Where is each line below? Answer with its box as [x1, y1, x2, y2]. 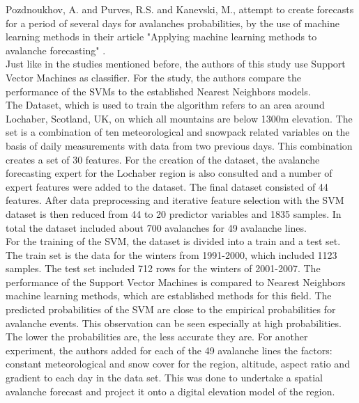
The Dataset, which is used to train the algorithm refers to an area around [6, 97, 325, 112]
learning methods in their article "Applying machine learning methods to [6, 29, 317, 44]
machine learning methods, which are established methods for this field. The [6, 288, 332, 303]
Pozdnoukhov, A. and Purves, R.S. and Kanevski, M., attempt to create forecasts [6, 2, 354, 16]
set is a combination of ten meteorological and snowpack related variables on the [6, 125, 350, 139]
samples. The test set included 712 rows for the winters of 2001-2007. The [6, 261, 321, 276]
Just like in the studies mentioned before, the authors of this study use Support [6, 56, 346, 71]
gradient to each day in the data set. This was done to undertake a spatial [6, 370, 323, 385]
